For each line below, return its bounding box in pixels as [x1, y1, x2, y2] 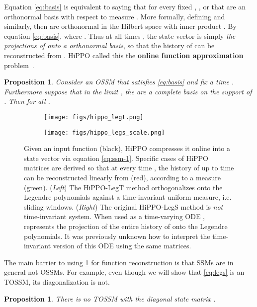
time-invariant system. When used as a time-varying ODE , [24, 211, 205, 222]
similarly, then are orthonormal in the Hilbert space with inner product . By [4, 21, 237, 31]
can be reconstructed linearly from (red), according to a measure [24, 172, 221, 183]
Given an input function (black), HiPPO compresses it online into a [24, 143, 230, 153]
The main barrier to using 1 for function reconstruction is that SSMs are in [4, 257, 234, 267]
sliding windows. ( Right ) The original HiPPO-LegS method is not [24, 201, 223, 212]
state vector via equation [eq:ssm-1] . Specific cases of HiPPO [24, 153, 209, 163]
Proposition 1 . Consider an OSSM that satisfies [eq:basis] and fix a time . [4, 77, 234, 87]
